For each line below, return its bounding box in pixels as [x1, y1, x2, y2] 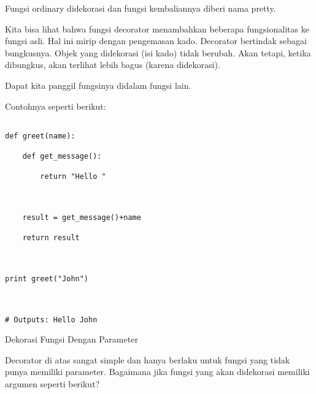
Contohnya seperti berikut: [5, 99, 106, 112]
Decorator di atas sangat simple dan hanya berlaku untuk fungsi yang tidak [5, 353, 290, 366]
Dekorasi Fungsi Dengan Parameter [5, 333, 138, 346]
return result [22, 233, 80, 243]
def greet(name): [5, 131, 75, 140]
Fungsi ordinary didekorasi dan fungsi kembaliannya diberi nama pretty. [5, 2, 276, 14]
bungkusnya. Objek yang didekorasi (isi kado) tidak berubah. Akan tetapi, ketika [5, 46, 311, 59]
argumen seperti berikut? [5, 377, 100, 390]
